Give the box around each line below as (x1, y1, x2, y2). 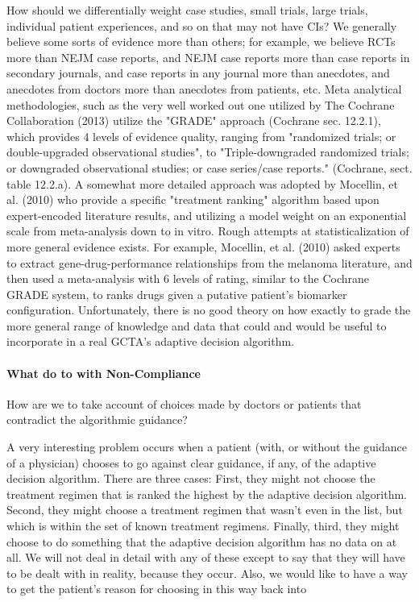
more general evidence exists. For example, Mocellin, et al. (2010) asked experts (6, 238, 400, 255)
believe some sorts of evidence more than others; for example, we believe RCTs (6, 33, 396, 50)
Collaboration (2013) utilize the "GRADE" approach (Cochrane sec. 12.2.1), (6, 112, 381, 129)
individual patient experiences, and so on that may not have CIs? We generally (6, 17, 397, 34)
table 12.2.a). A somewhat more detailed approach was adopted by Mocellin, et (6, 175, 398, 192)
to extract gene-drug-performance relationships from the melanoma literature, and (6, 254, 413, 271)
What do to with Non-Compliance (6, 364, 201, 381)
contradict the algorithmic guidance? (6, 411, 188, 428)
